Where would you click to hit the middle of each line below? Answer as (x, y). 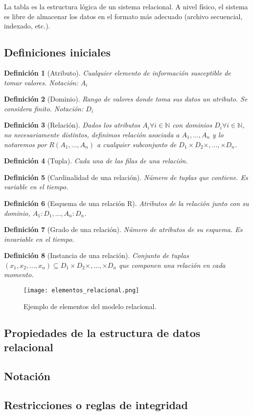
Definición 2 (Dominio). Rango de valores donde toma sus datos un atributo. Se (126, 99)
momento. (19, 274)
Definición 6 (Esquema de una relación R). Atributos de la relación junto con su (126, 203)
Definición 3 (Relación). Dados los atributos (72, 125)
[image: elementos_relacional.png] (81, 291)
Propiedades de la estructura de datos (102, 332)
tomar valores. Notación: (41, 82)
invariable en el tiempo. (39, 239)
